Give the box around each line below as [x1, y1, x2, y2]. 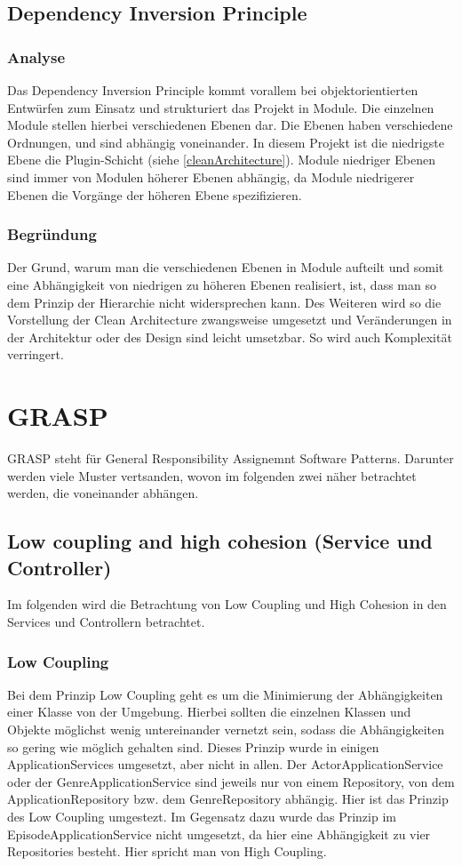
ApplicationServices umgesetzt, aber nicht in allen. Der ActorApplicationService [7, 755, 443, 774]
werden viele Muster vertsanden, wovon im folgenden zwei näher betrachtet [7, 466, 417, 485]
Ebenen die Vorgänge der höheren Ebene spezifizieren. [7, 185, 302, 204]
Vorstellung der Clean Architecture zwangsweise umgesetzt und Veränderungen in [7, 310, 452, 329]
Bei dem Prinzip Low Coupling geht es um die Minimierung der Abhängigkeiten [7, 685, 443, 703]
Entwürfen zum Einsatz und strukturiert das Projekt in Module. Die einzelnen [7, 98, 434, 116]
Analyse [7, 45, 66, 68]
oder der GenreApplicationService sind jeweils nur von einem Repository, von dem [7, 772, 455, 790]
